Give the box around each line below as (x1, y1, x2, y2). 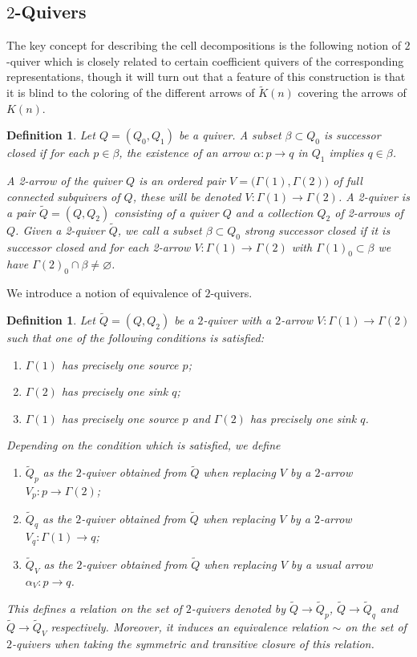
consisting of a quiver (114, 204, 219, 220)
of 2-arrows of (334, 204, 403, 220)
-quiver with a (203, 312, 272, 328)
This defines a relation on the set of (6, 599, 182, 616)
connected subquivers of (6, 187, 120, 204)
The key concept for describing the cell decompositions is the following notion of (6, 37, 401, 54)
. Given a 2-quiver (15, 221, 105, 238)
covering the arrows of (298, 84, 407, 101)
